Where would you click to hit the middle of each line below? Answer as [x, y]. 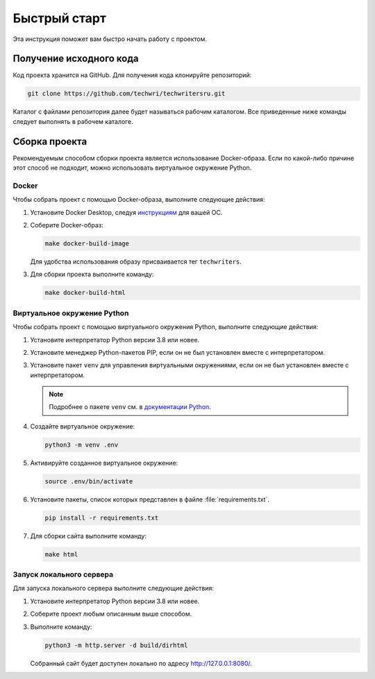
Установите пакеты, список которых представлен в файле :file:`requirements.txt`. [150, 499]
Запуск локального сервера [63, 575]
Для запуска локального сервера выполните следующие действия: [114, 589]
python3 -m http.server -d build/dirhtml [116, 645]
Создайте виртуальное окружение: [83, 426]
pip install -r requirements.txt [102, 518]
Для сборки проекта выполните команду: [92, 274]
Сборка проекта [50, 142]
